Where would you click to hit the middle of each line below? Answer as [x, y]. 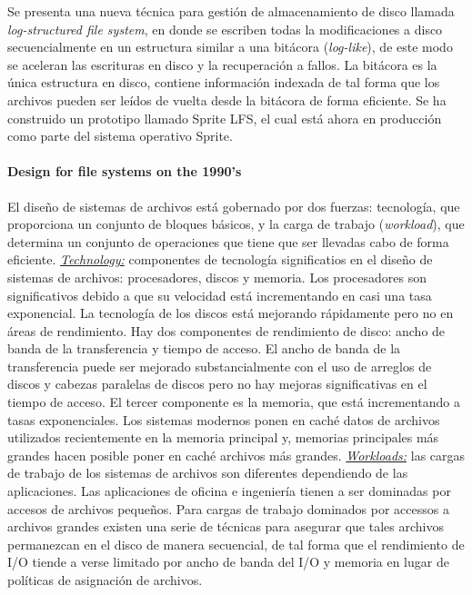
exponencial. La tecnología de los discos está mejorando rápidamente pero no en [231, 313]
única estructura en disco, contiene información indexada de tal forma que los [224, 82]
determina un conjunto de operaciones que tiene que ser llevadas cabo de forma [228, 241]
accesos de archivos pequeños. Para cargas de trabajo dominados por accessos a [228, 508]
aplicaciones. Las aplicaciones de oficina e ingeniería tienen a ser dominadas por [229, 491]
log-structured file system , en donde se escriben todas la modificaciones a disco [225, 29]
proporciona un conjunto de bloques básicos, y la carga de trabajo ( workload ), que [236, 224]
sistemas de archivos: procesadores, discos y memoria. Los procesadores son [217, 277]
